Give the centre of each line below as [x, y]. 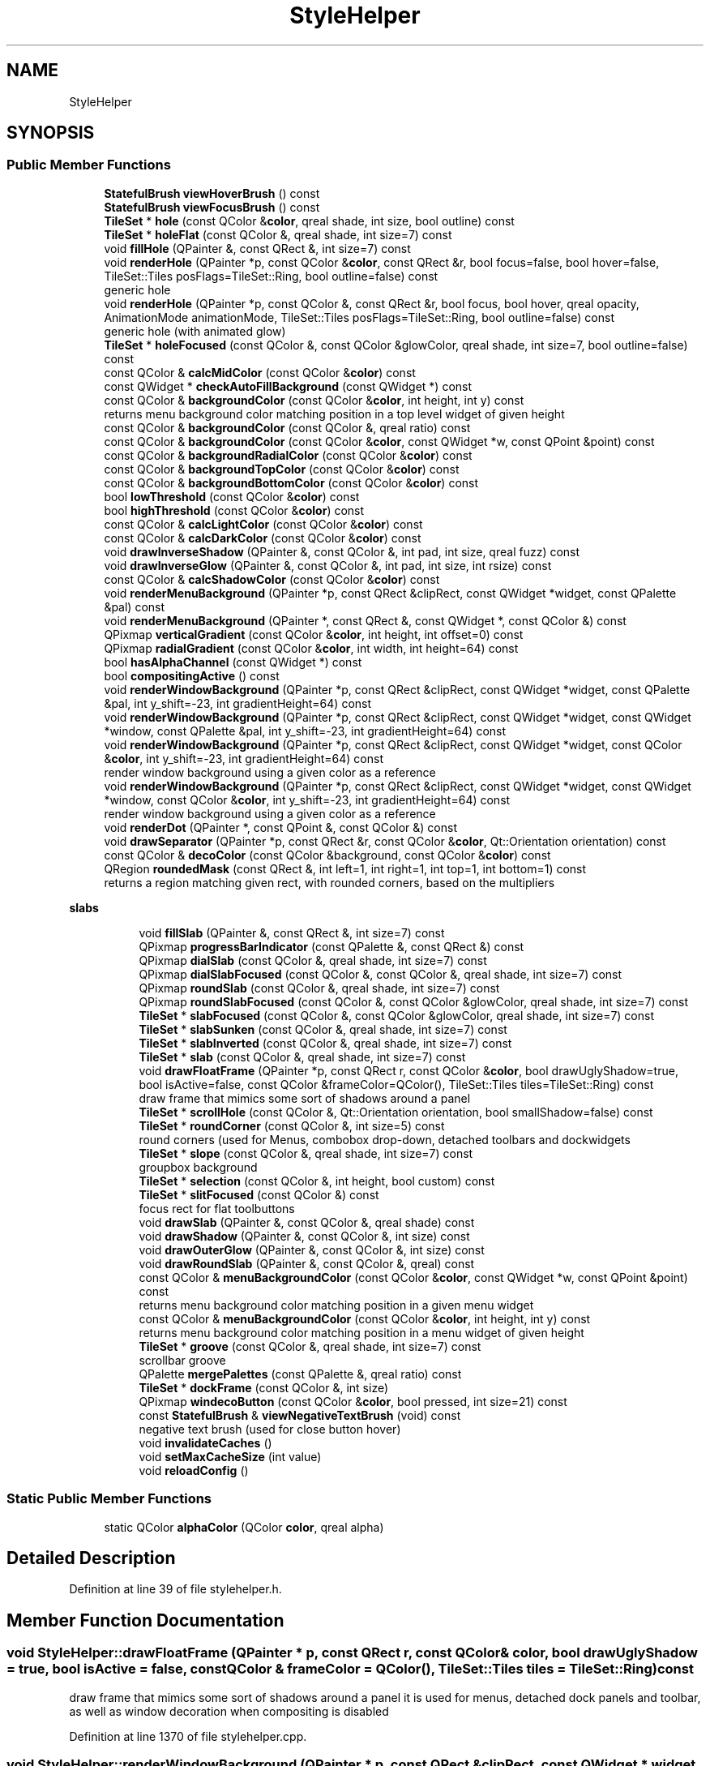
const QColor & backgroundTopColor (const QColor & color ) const [282, 469]
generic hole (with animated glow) [195, 331]
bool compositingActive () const [192, 675]
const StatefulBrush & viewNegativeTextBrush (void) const [300, 1415]
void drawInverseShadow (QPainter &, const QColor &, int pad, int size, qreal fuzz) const [342, 551]
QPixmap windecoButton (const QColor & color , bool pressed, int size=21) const [353, 1401]
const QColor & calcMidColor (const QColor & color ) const [260, 372]
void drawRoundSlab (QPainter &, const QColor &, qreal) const [307, 1263]
